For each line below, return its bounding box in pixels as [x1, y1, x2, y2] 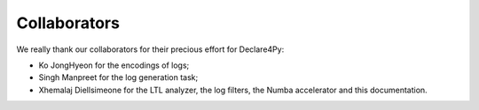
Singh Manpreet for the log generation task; [38, 72, 199, 83]
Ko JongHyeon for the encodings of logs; [38, 60, 190, 70]
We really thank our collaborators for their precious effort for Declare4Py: [16, 44, 285, 55]
